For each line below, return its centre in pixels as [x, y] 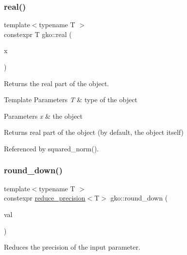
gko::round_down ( [139, 198]
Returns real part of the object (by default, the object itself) [94, 132]
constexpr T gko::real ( [38, 34]
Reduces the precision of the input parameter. [72, 247]
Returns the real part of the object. [57, 83]
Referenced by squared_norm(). [51, 148]
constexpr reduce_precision [45, 198]
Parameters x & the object [43, 116]
